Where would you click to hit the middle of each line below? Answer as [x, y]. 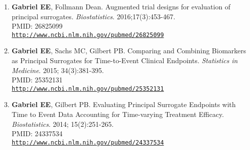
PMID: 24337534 [37, 133]
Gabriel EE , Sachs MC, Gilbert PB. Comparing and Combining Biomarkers [129, 51]
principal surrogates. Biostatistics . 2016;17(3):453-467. [93, 16]
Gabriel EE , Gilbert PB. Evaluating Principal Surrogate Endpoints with [124, 104]
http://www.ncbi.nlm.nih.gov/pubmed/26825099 [88, 35]
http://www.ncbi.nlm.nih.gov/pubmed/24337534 [88, 142]
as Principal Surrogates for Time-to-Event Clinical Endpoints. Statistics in [125, 60]
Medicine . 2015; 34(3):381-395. [58, 70]
